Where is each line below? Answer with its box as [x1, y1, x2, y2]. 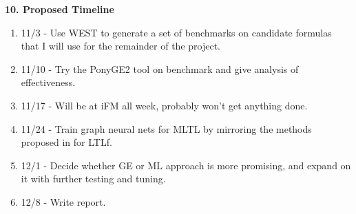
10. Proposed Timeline [5, 2, 114, 16]
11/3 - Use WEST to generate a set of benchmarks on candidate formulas [21, 25, 332, 39]
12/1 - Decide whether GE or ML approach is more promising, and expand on [21, 158, 351, 172]
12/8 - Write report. [21, 194, 106, 208]
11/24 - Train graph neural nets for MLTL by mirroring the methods [21, 121, 312, 136]
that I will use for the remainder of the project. [21, 39, 220, 53]
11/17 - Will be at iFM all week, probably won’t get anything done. [21, 98, 308, 112]
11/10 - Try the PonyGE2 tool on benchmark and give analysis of [21, 61, 299, 76]
